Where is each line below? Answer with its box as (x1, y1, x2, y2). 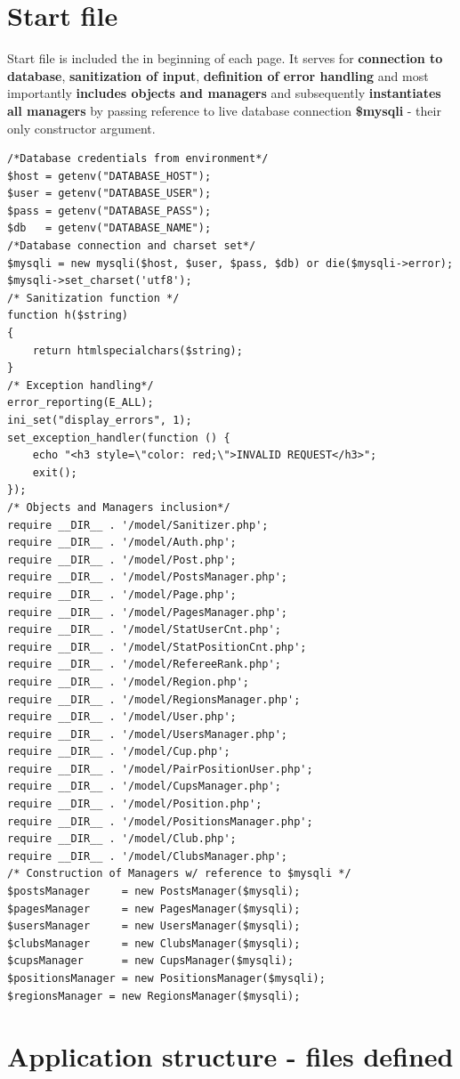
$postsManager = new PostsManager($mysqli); (7, 885, 301, 898)
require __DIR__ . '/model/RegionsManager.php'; (7, 693, 301, 706)
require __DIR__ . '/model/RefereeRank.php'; (7, 658, 281, 671)
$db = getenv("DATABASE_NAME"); (7, 222, 212, 235)
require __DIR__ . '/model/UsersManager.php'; (7, 727, 287, 741)
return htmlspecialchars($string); (32, 344, 243, 357)
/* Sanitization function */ (7, 291, 180, 304)
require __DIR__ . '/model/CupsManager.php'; (7, 780, 281, 793)
